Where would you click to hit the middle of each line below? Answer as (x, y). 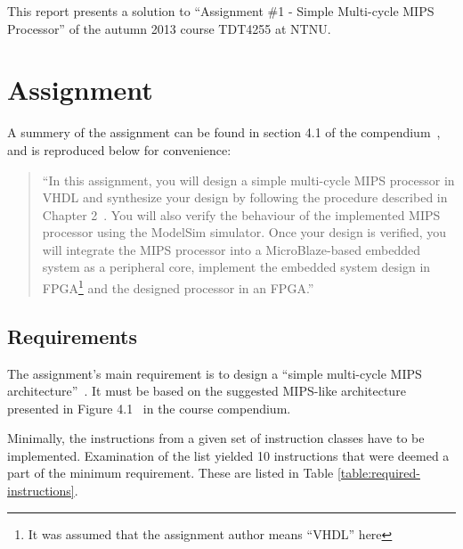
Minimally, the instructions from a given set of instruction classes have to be (216, 438)
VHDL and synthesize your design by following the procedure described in (245, 197)
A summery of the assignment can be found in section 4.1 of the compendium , (224, 132)
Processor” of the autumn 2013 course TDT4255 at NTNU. (169, 28)
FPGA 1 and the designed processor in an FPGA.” (178, 287)
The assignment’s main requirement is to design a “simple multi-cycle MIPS (215, 373)
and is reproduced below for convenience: (119, 149)
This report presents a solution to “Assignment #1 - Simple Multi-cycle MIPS (221, 11)
